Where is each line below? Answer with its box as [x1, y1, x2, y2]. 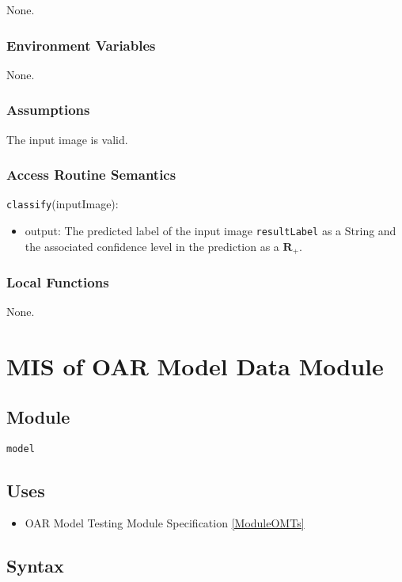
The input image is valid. [6, 131, 128, 147]
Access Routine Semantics [6, 165, 176, 184]
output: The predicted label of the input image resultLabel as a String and [25, 223, 396, 239]
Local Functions [6, 272, 109, 292]
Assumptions [6, 100, 90, 120]
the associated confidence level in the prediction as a [25, 238, 279, 254]
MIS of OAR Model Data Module [6, 350, 384, 382]
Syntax [6, 553, 64, 578]
